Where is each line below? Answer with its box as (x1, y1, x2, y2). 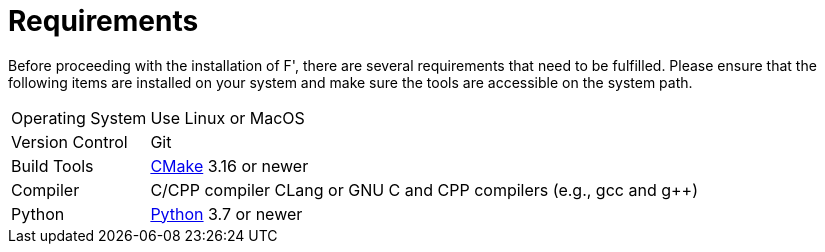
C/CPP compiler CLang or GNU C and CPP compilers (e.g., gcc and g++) (150, 179, 699, 200)
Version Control (11, 131, 128, 152)
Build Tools (11, 155, 94, 176)
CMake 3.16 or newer (150, 155, 309, 176)
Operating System (11, 107, 147, 128)
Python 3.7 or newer (150, 203, 303, 224)
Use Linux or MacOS (150, 107, 305, 128)
